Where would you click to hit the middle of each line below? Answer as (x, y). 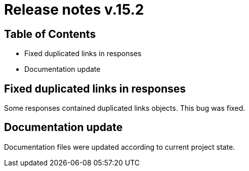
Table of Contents (50, 34)
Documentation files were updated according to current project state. (120, 147)
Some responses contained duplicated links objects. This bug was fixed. (125, 108)
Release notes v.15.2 (74, 10)
